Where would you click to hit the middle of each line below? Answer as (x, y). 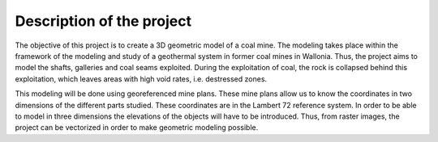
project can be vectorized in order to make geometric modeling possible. (137, 127)
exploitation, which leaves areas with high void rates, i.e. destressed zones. (141, 79)
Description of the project (103, 21)
